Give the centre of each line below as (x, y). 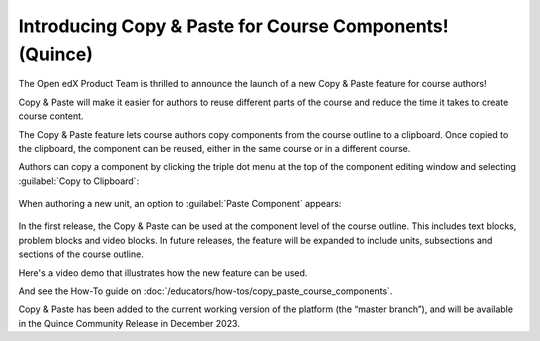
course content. (51, 116)
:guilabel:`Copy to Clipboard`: (79, 181)
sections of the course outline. (81, 254)
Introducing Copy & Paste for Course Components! (233, 26)
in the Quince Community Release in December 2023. (129, 323)
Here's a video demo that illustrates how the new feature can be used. (163, 272)
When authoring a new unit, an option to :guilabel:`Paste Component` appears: (180, 204)
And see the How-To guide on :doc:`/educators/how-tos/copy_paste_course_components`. (205, 291)
